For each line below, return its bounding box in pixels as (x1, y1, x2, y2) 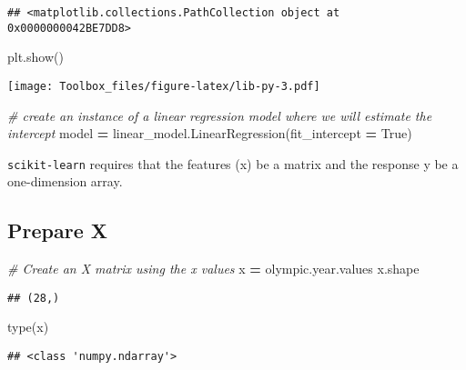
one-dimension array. (7, 172, 123, 191)
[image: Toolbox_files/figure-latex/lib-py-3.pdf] (7, 79, 320, 93)
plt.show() (7, 47, 64, 66)
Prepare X (7, 216, 107, 245)
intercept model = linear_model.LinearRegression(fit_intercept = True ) (7, 124, 412, 143)
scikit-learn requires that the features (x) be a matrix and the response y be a (7, 154, 459, 173)
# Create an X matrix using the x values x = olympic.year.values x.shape (7, 259, 420, 278)
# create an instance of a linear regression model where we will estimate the (7, 105, 432, 125)
